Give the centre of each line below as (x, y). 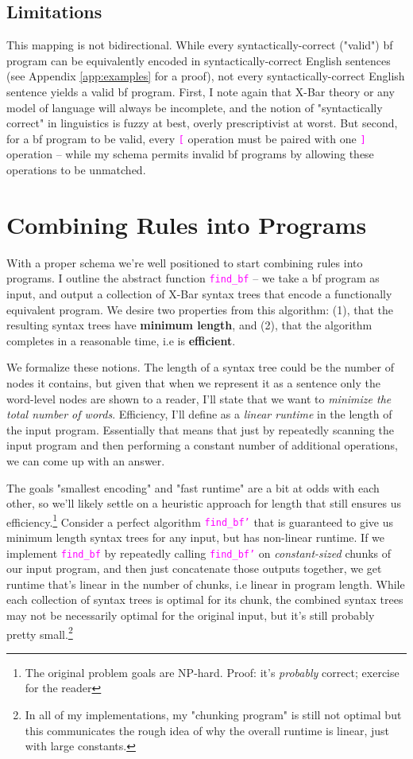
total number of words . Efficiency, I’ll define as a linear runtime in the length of (199, 414)
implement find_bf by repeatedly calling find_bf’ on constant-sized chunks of (199, 553)
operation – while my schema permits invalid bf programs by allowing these (190, 154)
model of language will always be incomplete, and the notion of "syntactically (195, 107)
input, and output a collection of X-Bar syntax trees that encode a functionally (199, 293)
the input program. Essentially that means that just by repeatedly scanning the (201, 429)
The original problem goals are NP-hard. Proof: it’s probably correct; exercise (212, 672)
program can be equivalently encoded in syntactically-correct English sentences (199, 60)
